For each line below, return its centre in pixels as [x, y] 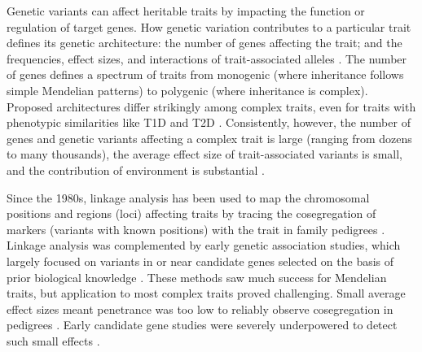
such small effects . [53, 340]
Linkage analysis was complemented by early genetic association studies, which [204, 245]
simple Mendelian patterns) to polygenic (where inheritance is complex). [187, 90]
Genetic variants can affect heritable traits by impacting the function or [186, 11]
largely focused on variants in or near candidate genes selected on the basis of [200, 261]
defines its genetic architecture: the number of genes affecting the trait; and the [204, 43]
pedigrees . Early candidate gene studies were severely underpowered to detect [202, 325]
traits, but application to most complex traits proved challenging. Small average [206, 293]
